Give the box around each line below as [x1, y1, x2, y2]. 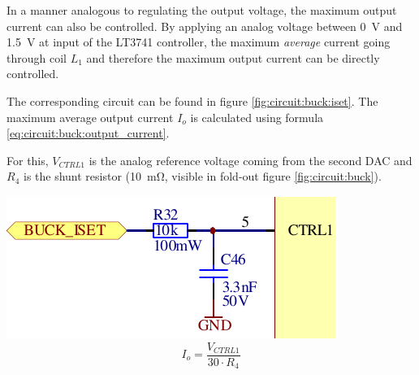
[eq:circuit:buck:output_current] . [6, 124, 170, 142]
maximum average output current [6, 108, 174, 125]
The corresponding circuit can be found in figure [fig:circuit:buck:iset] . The [6, 92, 378, 109]
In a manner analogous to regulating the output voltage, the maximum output [6, 2, 397, 18]
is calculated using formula [190, 108, 324, 125]
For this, [6, 151, 49, 168]
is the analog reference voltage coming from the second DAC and [89, 151, 413, 168]
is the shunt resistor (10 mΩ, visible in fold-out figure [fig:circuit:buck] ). [23, 168, 382, 185]
